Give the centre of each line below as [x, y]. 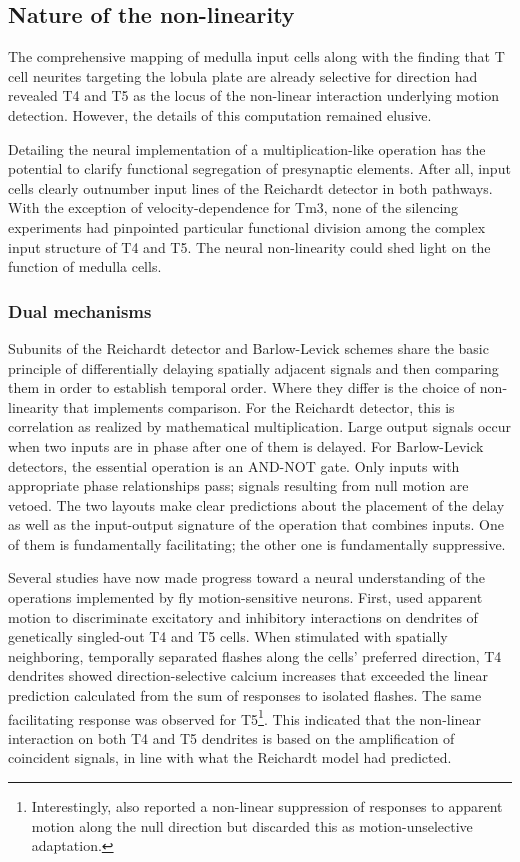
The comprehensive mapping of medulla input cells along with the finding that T [256, 56]
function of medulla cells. [85, 266]
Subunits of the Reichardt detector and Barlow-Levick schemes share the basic [248, 347]
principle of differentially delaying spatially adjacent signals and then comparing [253, 367]
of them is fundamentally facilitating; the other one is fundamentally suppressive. [257, 543]
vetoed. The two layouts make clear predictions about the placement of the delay [256, 504]
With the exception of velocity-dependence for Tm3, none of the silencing [233, 207]
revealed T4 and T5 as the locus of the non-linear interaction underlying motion [254, 95]
